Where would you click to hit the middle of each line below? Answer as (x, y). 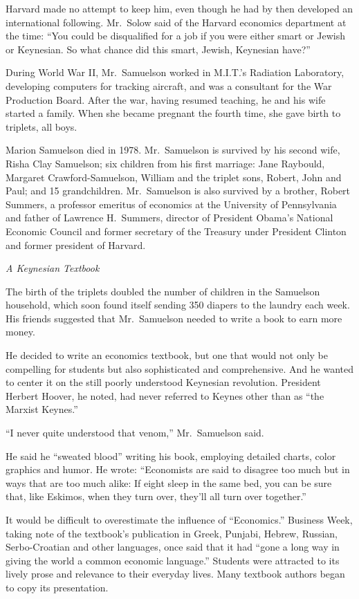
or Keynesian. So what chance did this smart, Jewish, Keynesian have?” (158, 49)
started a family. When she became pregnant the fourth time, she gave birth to (173, 113)
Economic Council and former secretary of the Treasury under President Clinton (176, 231)
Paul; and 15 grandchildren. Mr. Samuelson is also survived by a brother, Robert (178, 191)
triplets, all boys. (42, 126)
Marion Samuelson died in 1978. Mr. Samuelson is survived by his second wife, (173, 150)
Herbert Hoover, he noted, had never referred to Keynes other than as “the (165, 395)
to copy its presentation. (57, 587)
